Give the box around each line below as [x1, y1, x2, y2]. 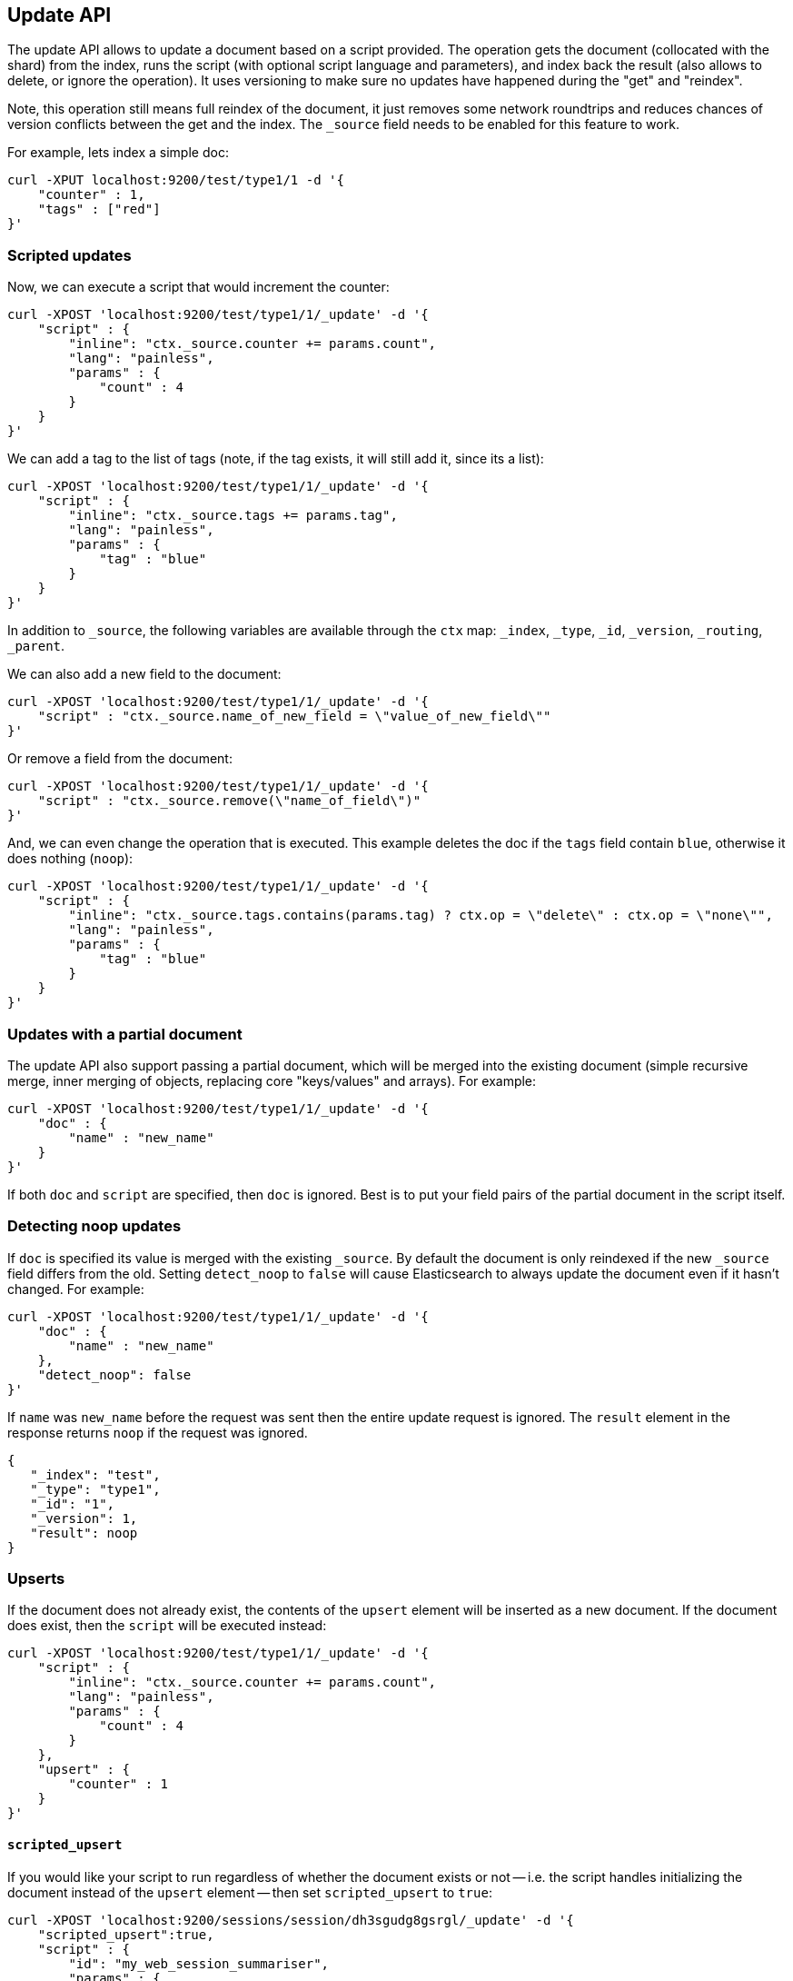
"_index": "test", [30, 1467, 161, 1482]
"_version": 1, [30, 1510, 138, 1526]
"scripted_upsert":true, [37, 1926, 214, 1942]
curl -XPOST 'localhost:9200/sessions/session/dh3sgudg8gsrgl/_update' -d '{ [7, 1912, 574, 1927]
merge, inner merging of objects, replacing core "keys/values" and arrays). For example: [7, 1072, 537, 1089]
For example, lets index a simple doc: [7, 144, 229, 161]
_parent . [7, 638, 65, 654]
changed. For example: [7, 1280, 144, 1297]
